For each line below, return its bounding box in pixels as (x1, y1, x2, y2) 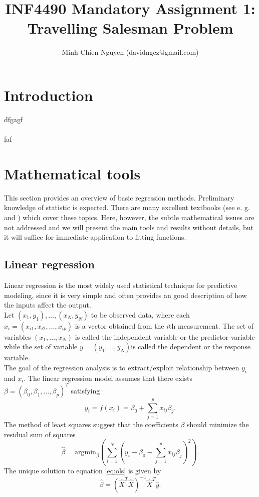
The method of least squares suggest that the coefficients (4, 419, 178, 429)
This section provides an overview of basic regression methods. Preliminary (4, 192, 234, 203)
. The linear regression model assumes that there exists (24, 372, 193, 383)
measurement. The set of (177, 320, 254, 331)
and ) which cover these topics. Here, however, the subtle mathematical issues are (4, 212, 254, 222)
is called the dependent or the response (131, 341, 250, 352)
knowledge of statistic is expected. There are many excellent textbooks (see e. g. (4, 202, 250, 213)
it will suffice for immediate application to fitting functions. (4, 232, 186, 242)
